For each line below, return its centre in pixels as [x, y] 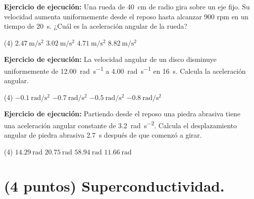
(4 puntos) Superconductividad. [114, 185]
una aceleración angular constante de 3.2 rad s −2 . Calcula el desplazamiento [121, 124]
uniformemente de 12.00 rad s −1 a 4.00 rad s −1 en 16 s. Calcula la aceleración [125, 70]
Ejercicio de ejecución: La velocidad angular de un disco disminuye [110, 59]
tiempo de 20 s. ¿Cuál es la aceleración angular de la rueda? [96, 26]
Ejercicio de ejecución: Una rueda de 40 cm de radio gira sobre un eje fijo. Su [127, 6]
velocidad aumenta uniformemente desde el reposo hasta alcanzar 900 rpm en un [126, 16]
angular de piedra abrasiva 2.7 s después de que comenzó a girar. [103, 135]
